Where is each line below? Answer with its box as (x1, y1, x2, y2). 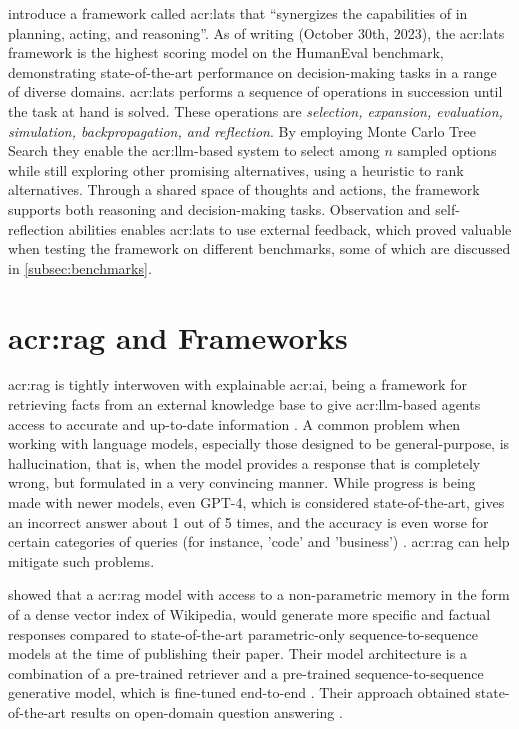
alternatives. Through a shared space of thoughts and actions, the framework (8, 179, 480, 200)
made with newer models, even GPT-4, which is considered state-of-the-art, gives (8, 492, 505, 512)
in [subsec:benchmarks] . (8, 257, 152, 278)
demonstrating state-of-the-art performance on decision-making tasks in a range (8, 61, 497, 82)
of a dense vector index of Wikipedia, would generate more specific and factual (8, 603, 491, 624)
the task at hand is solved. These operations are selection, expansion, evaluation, (8, 100, 503, 121)
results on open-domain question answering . (70, 701, 343, 722)
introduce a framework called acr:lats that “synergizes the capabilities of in (8, 3, 468, 23)
